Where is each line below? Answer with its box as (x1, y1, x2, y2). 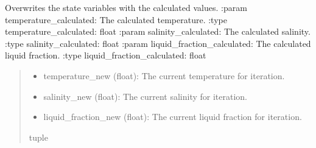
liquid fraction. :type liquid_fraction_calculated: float (5, 49, 206, 62)
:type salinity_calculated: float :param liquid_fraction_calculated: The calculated (5, 37, 311, 49)
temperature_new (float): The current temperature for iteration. (43, 69, 285, 82)
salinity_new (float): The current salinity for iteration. (43, 90, 247, 102)
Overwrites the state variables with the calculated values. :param (5, 1, 247, 13)
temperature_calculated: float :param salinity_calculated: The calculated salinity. (5, 25, 311, 38)
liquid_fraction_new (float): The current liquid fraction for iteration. (43, 110, 302, 123)
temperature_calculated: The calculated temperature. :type (5, 13, 227, 26)
